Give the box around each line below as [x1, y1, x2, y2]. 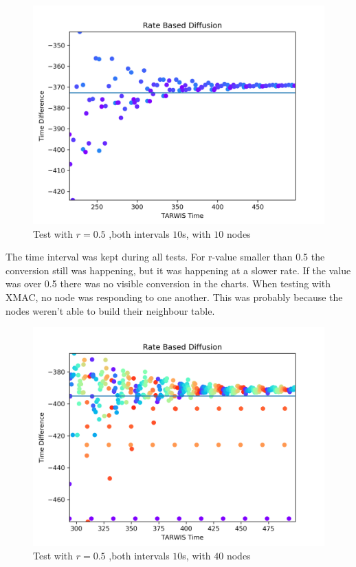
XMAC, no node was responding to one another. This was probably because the [5, 289, 343, 304]
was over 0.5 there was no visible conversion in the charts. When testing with [5, 276, 331, 291]
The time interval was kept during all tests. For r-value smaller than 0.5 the [5, 249, 325, 264]
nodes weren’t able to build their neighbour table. [5, 303, 215, 318]
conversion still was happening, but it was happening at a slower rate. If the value [5, 263, 351, 277]
